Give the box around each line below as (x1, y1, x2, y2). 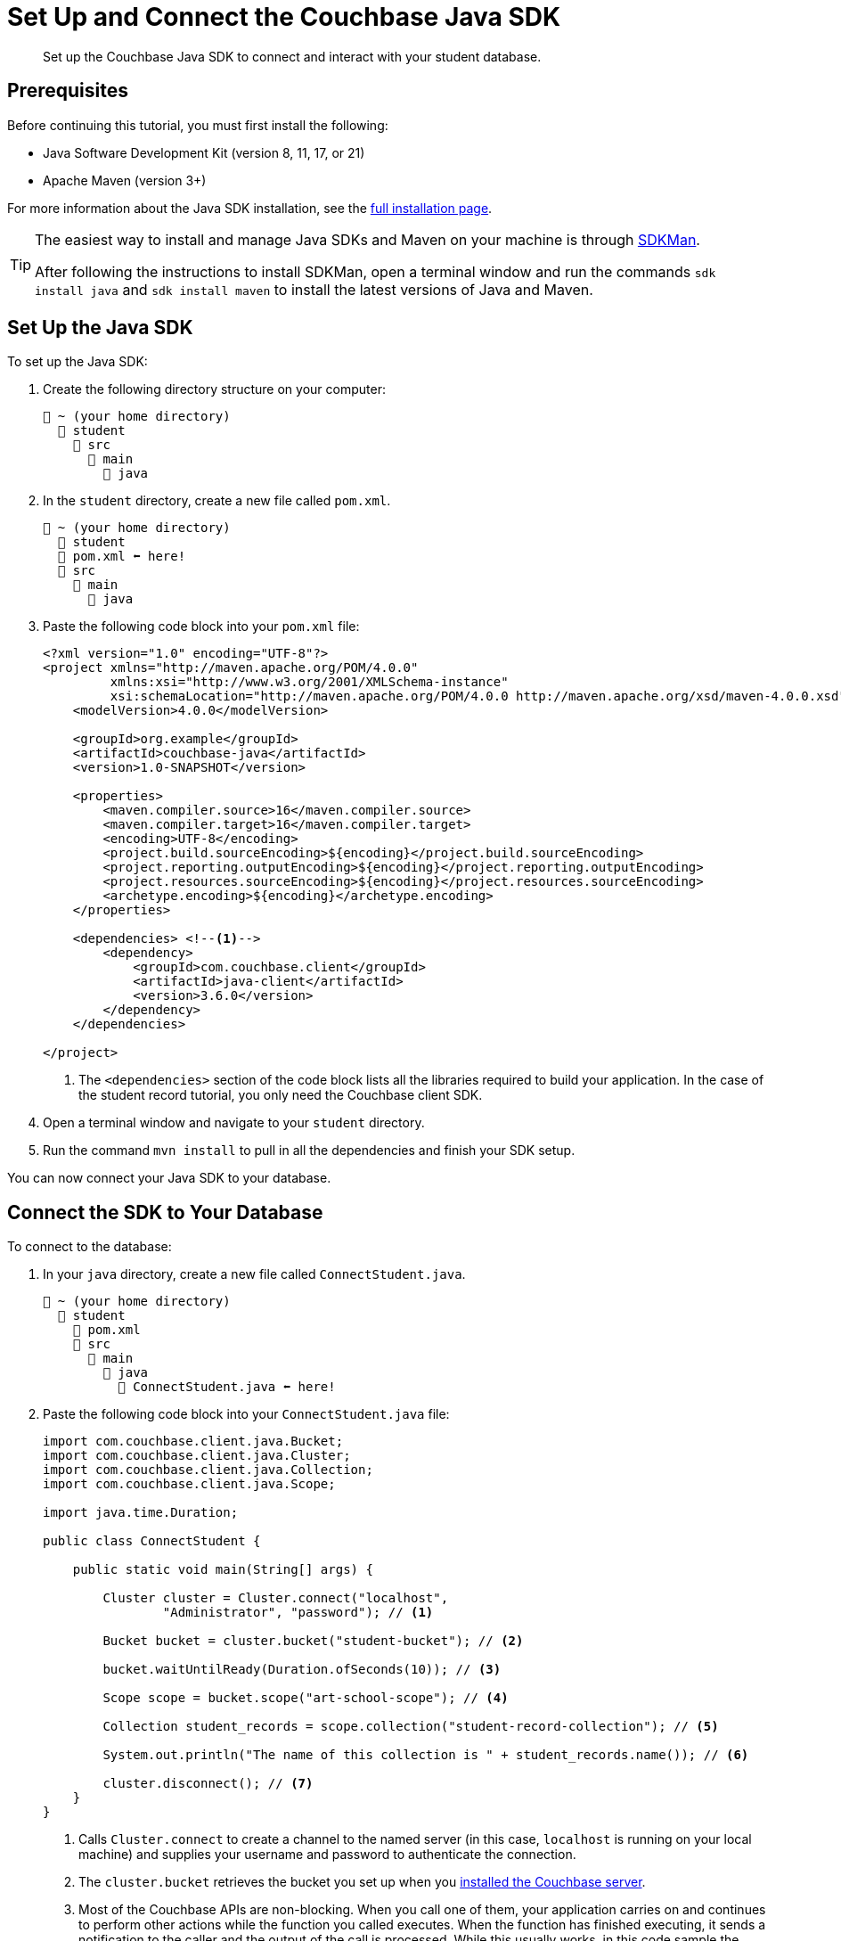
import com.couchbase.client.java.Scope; (43, 1477, 336, 1492)
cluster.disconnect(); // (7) (102, 1776, 314, 1791)
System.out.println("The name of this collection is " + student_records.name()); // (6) (102, 1748, 749, 1763)
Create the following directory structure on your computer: (43, 381, 386, 397)
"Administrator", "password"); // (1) (162, 1605, 434, 1620)
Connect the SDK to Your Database (7, 1200, 323, 1224)
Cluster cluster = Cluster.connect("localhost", (102, 1591, 449, 1606)
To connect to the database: (7, 1239, 172, 1255)
